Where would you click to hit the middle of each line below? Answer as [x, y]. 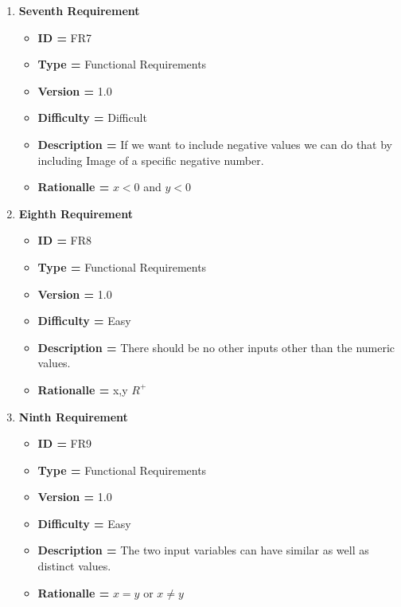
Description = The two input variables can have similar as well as [203, 550]
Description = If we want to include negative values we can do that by [215, 144]
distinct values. [74, 566]
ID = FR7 [65, 37]
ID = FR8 [65, 240]
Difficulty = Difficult [92, 117]
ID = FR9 [65, 443]
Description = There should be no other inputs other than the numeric [216, 347]
